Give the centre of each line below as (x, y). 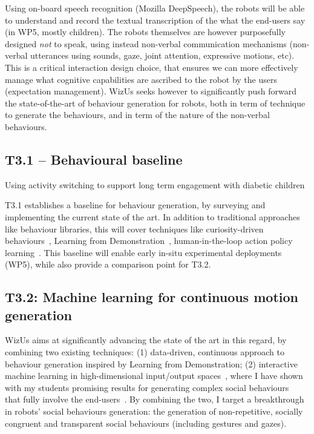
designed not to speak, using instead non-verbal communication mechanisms (146, 43)
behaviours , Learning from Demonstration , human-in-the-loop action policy (149, 241)
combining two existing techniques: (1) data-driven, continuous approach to (145, 352)
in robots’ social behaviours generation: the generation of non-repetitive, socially (154, 411)
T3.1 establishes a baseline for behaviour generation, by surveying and (135, 205)
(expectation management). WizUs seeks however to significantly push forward (151, 91)
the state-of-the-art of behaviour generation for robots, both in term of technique (155, 103)
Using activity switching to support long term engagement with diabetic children (155, 184)
